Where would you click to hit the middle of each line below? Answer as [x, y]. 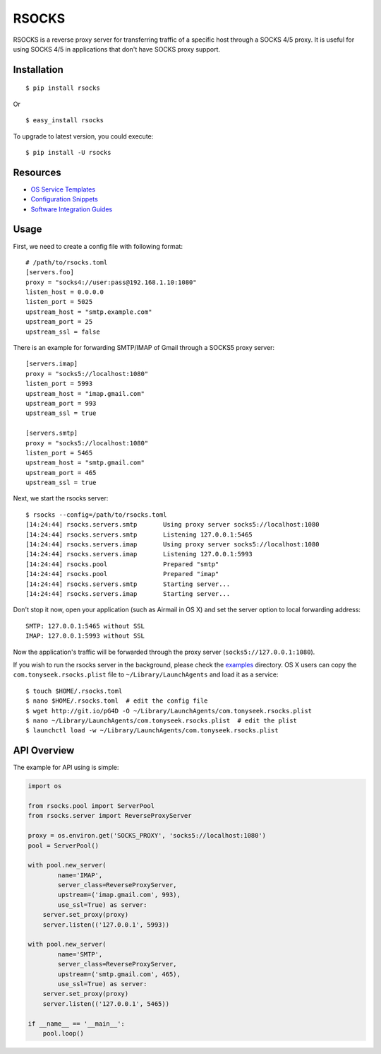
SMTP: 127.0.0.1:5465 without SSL [85, 626]
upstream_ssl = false [63, 332]
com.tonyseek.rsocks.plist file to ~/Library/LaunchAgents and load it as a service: [146, 674]
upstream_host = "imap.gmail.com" [85, 393]
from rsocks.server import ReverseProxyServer [110, 816]
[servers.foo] [50, 273]
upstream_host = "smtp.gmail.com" [85, 463]
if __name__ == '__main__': [76, 1024]
